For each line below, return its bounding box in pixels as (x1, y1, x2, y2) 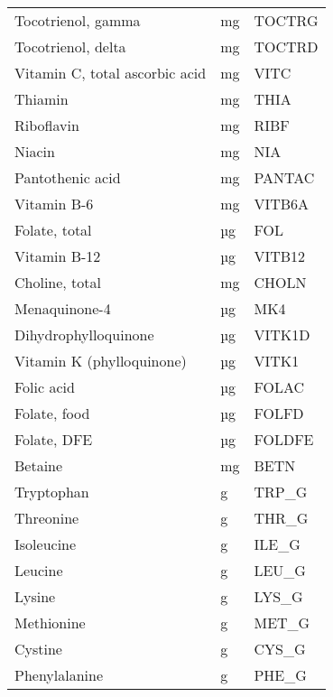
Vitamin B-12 (14, 246, 101, 266)
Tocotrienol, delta (14, 36, 126, 57)
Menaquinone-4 (14, 298, 111, 319)
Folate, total (14, 219, 92, 240)
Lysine (14, 586, 56, 607)
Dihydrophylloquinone (14, 324, 154, 345)
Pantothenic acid (14, 167, 121, 188)
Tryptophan (14, 481, 89, 502)
